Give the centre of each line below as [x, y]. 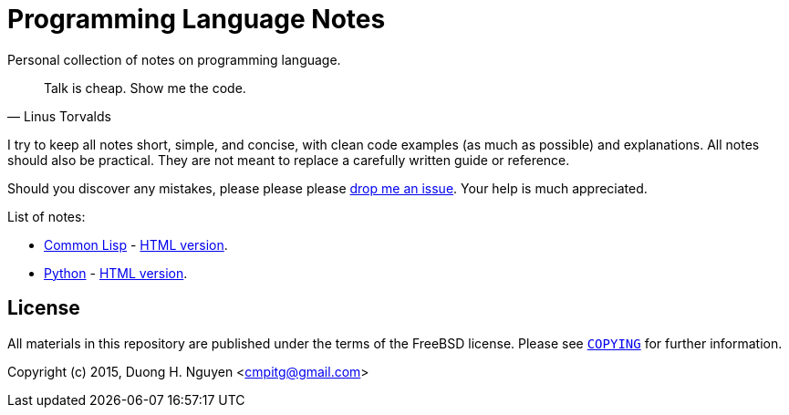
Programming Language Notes [197, 19]
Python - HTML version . [116, 273]
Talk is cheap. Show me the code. [145, 88]
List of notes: [47, 216]
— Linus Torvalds [59, 116]
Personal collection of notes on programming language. [174, 59]
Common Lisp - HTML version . [136, 244]
